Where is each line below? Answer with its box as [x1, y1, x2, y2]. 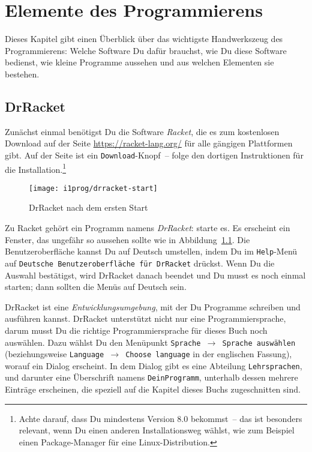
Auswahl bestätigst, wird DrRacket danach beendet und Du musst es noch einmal [5, 268, 306, 281]
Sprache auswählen [222, 339, 296, 348]
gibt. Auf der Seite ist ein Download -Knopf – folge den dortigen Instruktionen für [5, 148, 304, 161]
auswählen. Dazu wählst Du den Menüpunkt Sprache [5, 336, 201, 348]
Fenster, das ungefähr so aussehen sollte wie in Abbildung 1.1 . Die [5, 233, 250, 246]
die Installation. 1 [5, 161, 66, 175]
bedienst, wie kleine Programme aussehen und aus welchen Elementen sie [5, 56, 274, 68]
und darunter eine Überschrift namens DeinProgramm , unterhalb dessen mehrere [5, 371, 298, 384]
